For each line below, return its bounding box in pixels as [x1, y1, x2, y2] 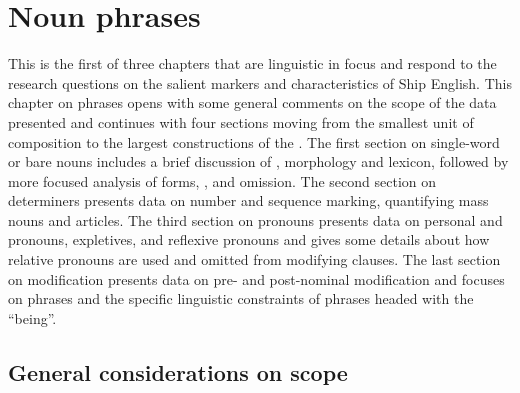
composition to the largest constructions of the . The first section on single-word [8, 131, 500, 152]
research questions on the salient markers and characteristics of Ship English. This [8, 72, 512, 93]
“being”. [8, 307, 57, 328]
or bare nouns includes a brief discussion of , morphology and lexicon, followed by [8, 151, 509, 172]
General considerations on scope [8, 356, 348, 387]
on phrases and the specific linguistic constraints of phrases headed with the [8, 288, 474, 309]
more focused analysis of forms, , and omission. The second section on [8, 170, 437, 191]
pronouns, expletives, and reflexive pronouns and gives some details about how [8, 229, 490, 250]
